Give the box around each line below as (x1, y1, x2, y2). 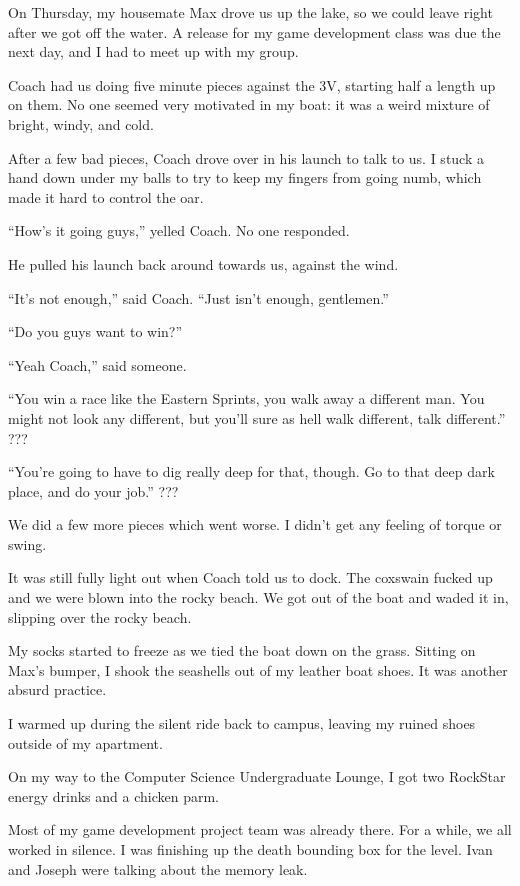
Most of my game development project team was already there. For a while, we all (8, 819, 512, 840)
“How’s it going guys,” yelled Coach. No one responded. (8, 220, 350, 241)
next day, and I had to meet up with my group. (8, 41, 299, 62)
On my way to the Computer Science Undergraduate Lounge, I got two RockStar (8, 766, 506, 787)
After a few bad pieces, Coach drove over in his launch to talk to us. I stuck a (8, 147, 484, 168)
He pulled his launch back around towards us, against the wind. (8, 253, 399, 274)
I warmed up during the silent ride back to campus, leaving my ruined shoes (8, 713, 476, 734)
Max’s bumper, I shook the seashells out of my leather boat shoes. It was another (8, 659, 508, 680)
